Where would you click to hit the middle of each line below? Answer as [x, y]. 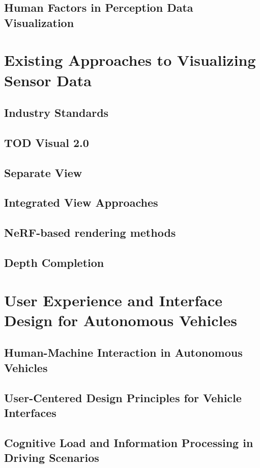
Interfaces [30, 412]
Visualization [39, 22]
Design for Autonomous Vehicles [121, 320]
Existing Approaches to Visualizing [130, 60]
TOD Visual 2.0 [47, 142]
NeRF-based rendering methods [90, 232]
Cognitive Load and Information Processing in [129, 442]
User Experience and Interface [113, 300]
